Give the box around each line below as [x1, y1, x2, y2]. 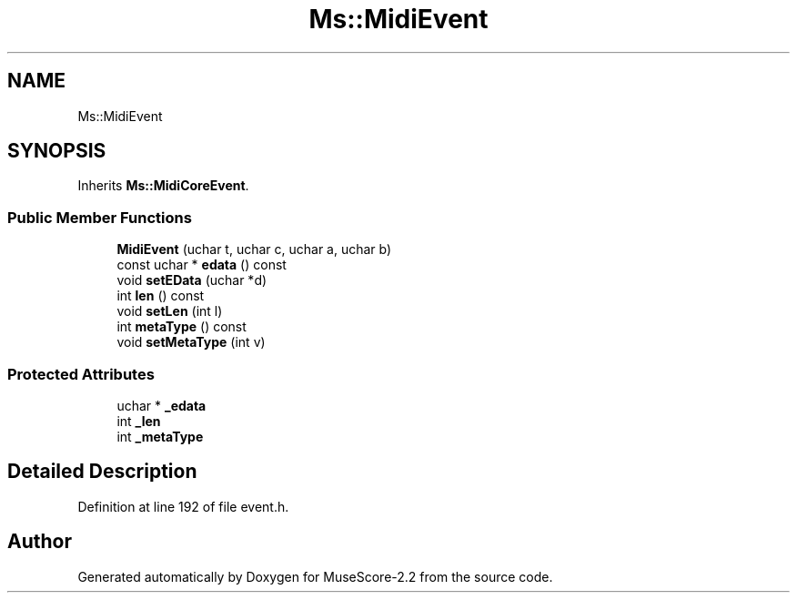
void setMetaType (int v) [116, 334, 266, 351]
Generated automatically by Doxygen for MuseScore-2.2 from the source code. [77, 568, 553, 585]
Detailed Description [7, 460, 197, 483]
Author [7, 530, 72, 554]
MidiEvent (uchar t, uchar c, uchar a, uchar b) [116, 241, 392, 258]
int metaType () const [116, 319, 247, 335]
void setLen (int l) [116, 303, 223, 320]
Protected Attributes [7, 364, 155, 383]
